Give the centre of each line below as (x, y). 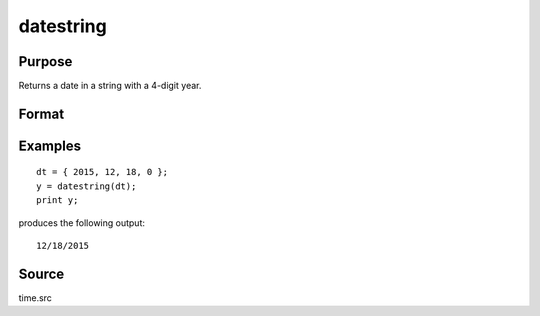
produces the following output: (81, 222)
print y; (57, 200)
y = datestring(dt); (86, 186)
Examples (50, 145)
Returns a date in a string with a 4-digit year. (110, 86)
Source (41, 273)
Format (41, 113)
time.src (35, 297)
